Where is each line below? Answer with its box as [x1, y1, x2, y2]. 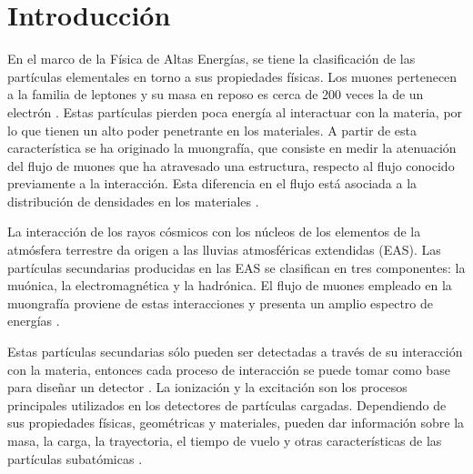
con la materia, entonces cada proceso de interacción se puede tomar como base [7, 359, 450, 378]
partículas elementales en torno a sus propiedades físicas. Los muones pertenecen [7, 66, 458, 86]
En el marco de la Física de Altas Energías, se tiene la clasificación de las [7, 49, 416, 68]
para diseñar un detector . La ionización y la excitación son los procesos [7, 378, 408, 397]
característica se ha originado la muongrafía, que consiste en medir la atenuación [7, 138, 457, 157]
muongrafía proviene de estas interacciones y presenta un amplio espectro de [7, 293, 433, 312]
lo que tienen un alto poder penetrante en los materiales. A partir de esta [7, 120, 417, 139]
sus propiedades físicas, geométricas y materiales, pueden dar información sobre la [7, 413, 465, 432]
